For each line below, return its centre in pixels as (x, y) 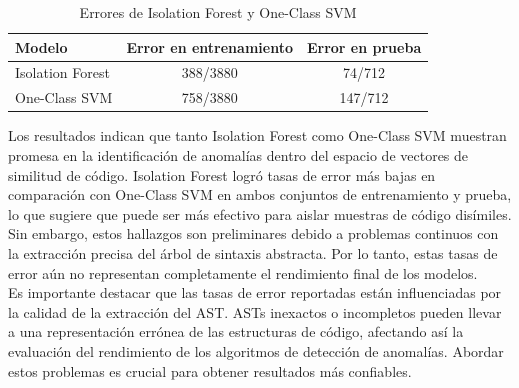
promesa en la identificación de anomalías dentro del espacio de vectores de (238, 154)
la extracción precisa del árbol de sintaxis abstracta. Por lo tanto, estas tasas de (253, 252)
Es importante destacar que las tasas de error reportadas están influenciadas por (255, 292)
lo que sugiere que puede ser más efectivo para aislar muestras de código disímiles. (260, 213)
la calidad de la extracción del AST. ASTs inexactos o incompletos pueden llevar (255, 311)
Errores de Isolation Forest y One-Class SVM (218, 12)
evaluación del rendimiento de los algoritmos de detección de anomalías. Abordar (256, 350)
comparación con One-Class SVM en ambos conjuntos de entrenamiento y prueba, (260, 194)
